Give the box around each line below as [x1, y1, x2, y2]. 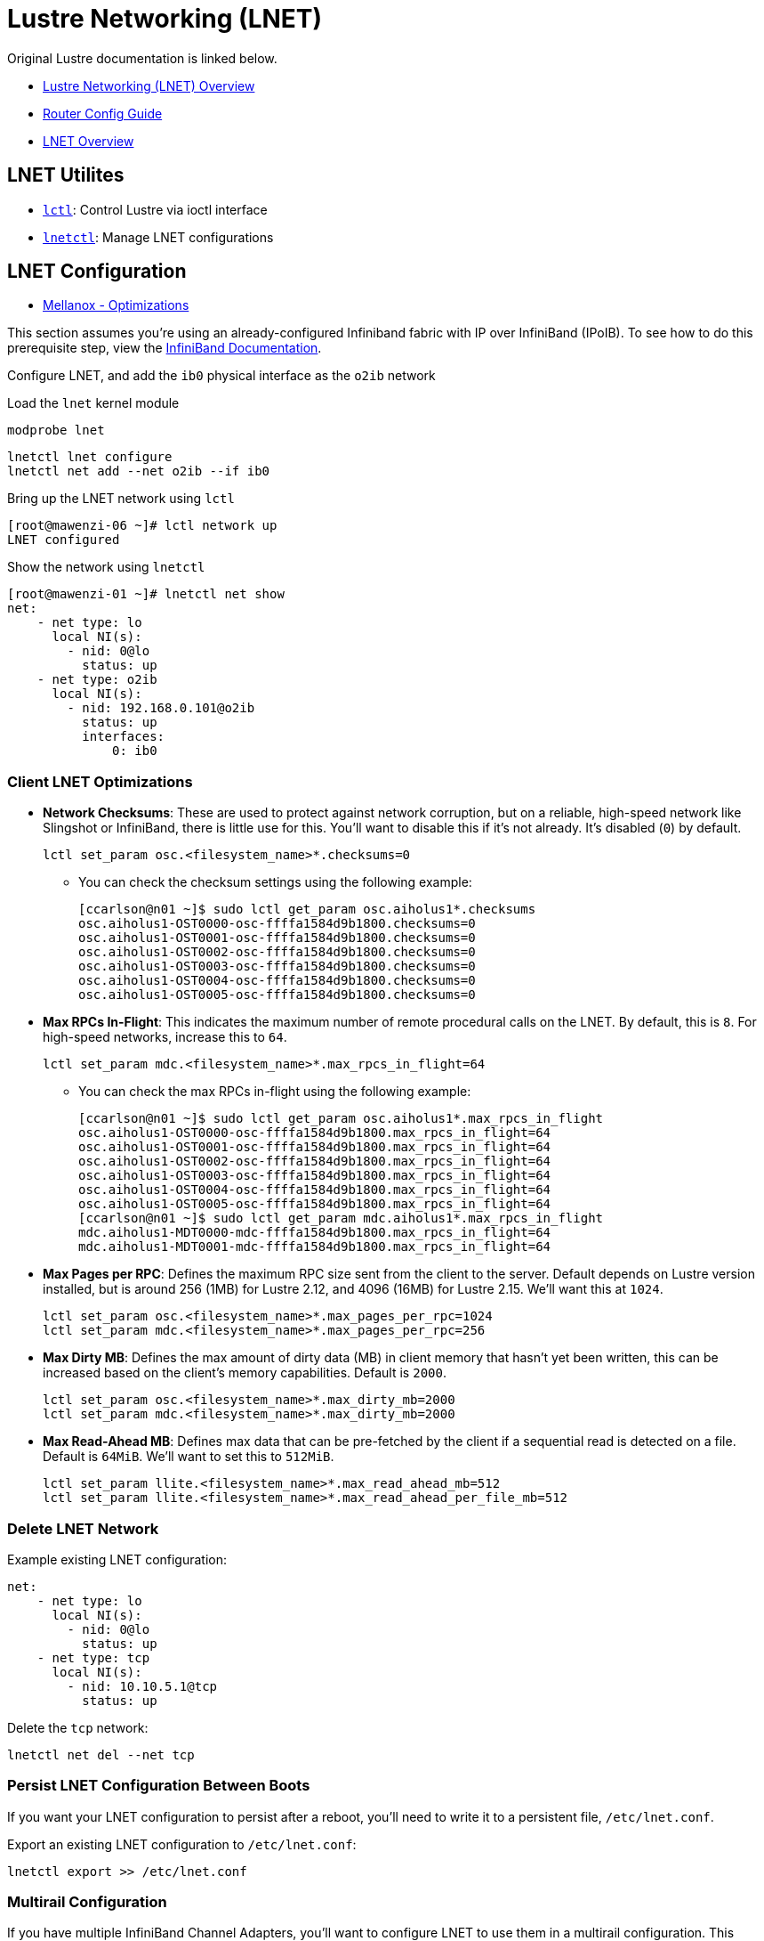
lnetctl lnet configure [7, 450, 173, 465]
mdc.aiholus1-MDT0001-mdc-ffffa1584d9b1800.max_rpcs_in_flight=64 [78, 1239, 551, 1255]
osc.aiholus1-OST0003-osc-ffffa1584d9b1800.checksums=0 [78, 959, 476, 974]
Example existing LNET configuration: [7, 1551, 228, 1567]
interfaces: [82, 729, 165, 744]
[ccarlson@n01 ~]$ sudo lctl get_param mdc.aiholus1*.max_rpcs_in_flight [78, 1211, 604, 1226]
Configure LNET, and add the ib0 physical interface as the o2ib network [7, 368, 436, 384]
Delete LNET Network [7, 1519, 159, 1538]
